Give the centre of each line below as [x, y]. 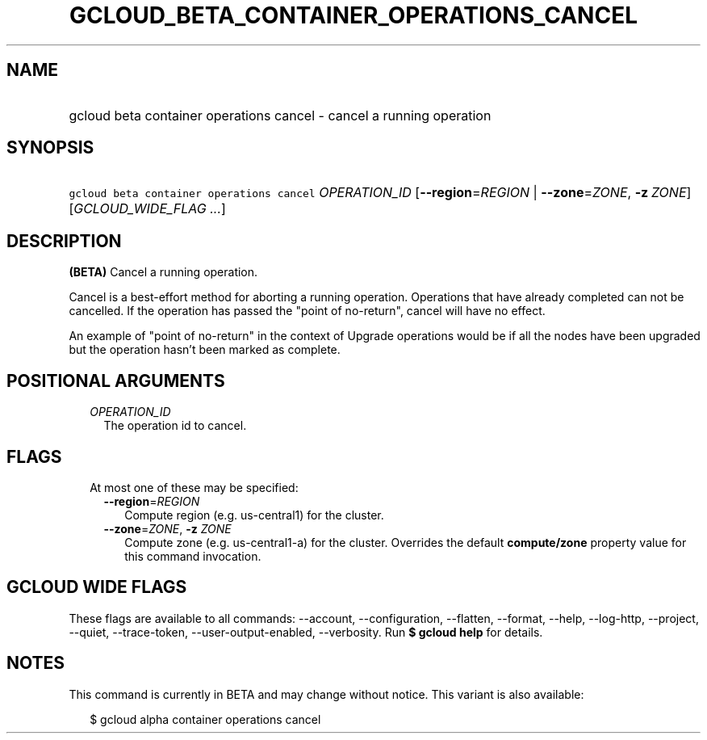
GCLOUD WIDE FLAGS [97, 587]
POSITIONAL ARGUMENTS [116, 381]
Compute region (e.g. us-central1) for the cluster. [254, 515]
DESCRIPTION [64, 241]
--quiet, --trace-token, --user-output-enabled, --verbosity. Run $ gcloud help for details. [306, 632]
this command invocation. [193, 556]
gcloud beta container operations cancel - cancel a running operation [280, 115]
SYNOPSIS [50, 148]
